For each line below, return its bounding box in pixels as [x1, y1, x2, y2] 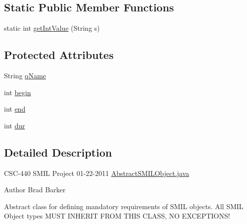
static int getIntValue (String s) [4, 23, 100, 33]
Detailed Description [4, 144, 112, 160]
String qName [4, 70, 46, 80]
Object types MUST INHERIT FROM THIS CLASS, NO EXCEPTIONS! [4, 211, 230, 221]
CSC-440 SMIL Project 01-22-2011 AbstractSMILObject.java [4, 168, 190, 178]
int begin [4, 87, 31, 97]
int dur [4, 120, 25, 130]
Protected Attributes [4, 47, 114, 62]
